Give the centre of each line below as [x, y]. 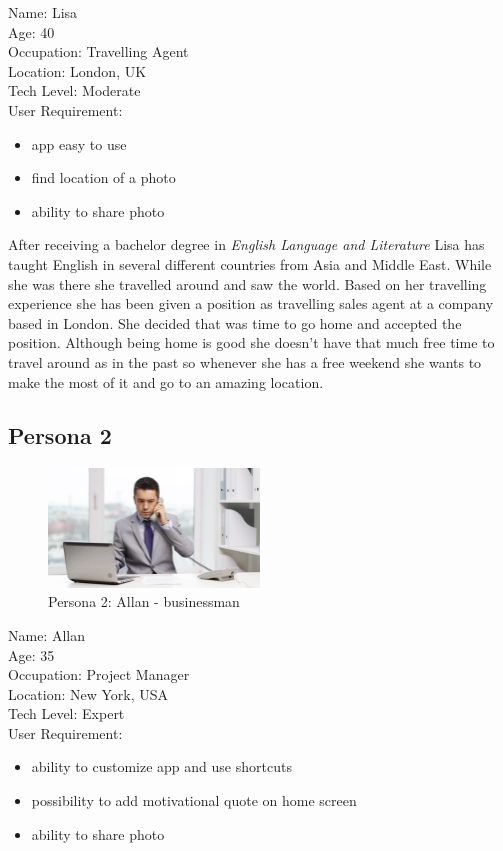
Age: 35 [31, 654]
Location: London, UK [77, 70]
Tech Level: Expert [66, 713]
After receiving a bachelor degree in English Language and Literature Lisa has [246, 244]
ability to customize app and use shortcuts [161, 766]
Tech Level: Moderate [74, 90]
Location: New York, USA [88, 693]
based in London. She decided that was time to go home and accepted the [235, 322]
